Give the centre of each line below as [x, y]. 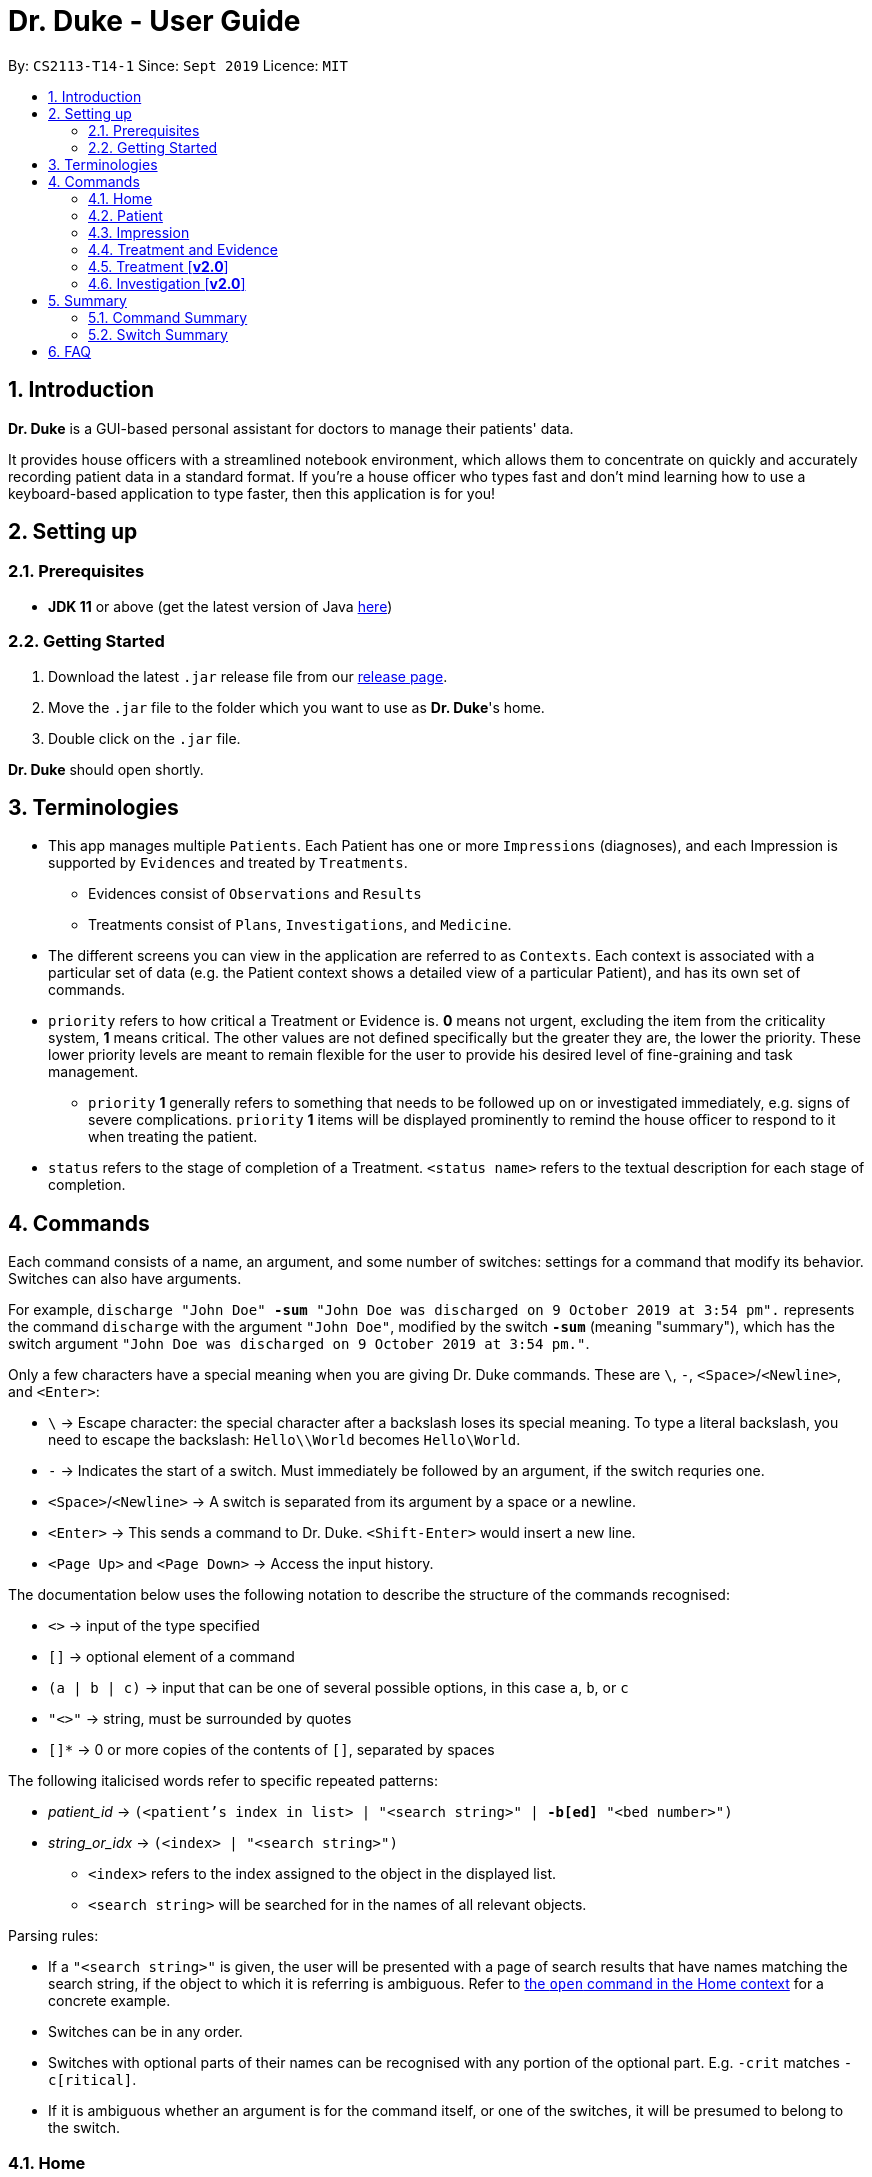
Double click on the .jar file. [144, 738]
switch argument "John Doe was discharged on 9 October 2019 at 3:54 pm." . [299, 1344]
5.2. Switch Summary [158, 334]
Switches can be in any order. [145, 2032]
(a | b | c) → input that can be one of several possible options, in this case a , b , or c [338, 1688]
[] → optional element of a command [171, 1657]
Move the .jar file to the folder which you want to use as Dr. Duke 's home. [296, 707]
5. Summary [87, 300]
